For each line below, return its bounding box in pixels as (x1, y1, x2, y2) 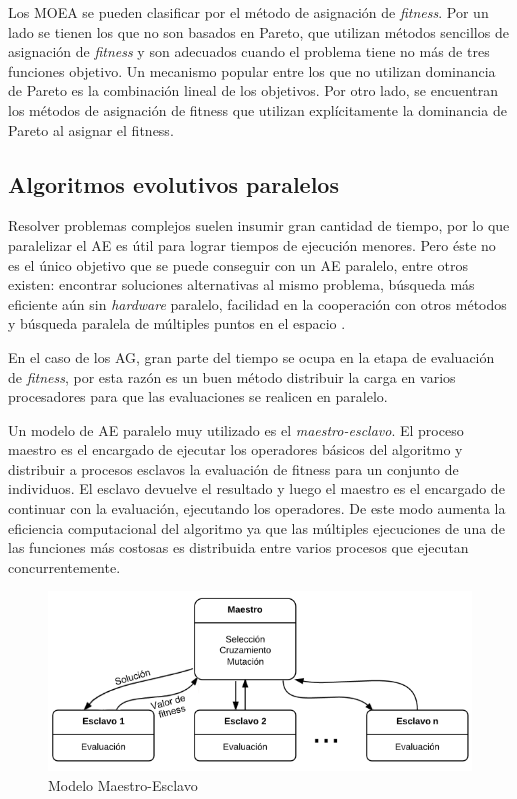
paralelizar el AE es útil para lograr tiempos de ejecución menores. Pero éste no (8, 234, 496, 255)
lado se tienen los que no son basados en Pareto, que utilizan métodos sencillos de (8, 21, 509, 42)
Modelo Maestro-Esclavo (48, 774, 198, 795)
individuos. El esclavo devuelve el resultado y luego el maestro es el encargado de (8, 478, 505, 499)
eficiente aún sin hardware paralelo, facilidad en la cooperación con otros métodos (8, 293, 507, 314)
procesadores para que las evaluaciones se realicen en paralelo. (8, 386, 388, 407)
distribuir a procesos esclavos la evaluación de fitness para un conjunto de (8, 458, 459, 479)
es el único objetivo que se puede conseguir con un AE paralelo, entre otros (8, 254, 468, 275)
